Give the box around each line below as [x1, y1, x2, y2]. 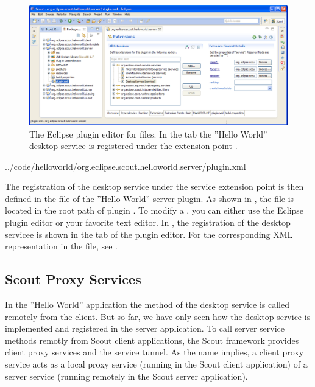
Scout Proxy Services [5, 270, 141, 288]
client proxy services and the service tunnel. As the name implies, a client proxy [5, 346, 304, 358]
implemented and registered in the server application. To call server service [5, 322, 285, 335]
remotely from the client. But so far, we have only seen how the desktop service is [5, 310, 311, 322]
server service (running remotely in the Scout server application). [5, 369, 248, 382]
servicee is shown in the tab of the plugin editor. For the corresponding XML [5, 228, 293, 240]
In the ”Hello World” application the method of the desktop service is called [5, 298, 289, 311]
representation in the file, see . [5, 240, 118, 253]
